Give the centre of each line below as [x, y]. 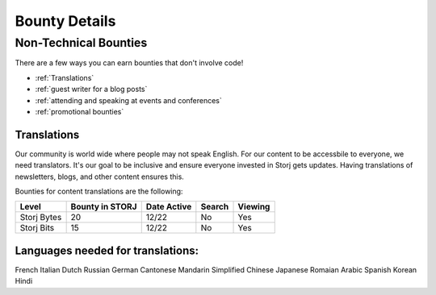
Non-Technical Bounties [81, 43]
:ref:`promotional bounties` [80, 111]
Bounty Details [65, 21]
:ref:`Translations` [65, 77]
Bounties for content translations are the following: [99, 191]
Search [215, 207]
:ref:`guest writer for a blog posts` [91, 89]
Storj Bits [37, 228]
